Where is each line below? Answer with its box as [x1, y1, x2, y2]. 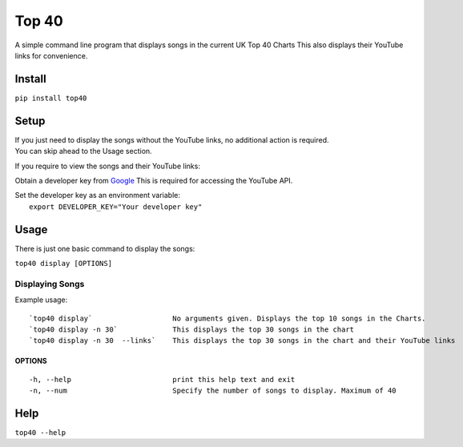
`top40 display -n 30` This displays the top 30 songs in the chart [29, 324, 355, 334]
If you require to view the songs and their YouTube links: [14, 161, 200, 171]
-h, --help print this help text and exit [29, 375, 296, 384]
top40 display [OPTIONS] [14, 259, 112, 268]
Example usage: [14, 295, 68, 304]
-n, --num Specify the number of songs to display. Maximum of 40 [29, 386, 397, 396]
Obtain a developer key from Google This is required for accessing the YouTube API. [14, 175, 293, 185]
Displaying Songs [14, 278, 85, 289]
